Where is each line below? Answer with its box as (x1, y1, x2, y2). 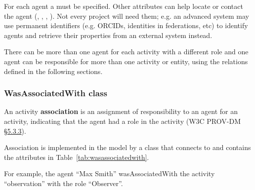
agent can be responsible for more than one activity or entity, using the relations (4, 56, 248, 66)
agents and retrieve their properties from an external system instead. (4, 30, 212, 40)
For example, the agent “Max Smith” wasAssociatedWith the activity (4, 168, 215, 179)
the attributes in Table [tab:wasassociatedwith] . (4, 152, 149, 162)
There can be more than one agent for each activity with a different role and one (4, 46, 249, 57)
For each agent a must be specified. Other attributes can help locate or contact (4, 1, 243, 11)
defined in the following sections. (4, 66, 103, 76)
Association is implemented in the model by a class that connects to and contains (4, 142, 251, 152)
